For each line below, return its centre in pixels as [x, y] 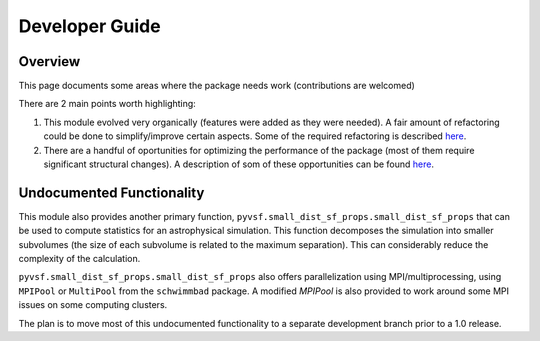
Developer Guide [89, 26]
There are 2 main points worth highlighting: [107, 104]
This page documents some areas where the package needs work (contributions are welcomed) [216, 86]
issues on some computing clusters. [93, 305]
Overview [49, 61]
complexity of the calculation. [79, 259]
